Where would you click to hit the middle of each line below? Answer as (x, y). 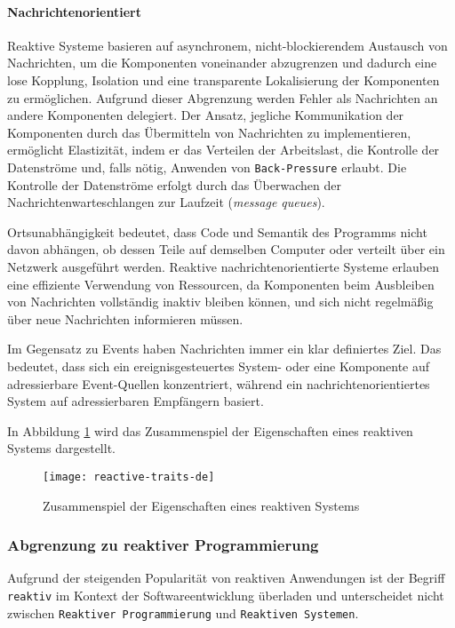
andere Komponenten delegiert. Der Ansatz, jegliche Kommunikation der (206, 115)
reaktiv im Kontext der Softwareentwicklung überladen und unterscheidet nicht (226, 595)
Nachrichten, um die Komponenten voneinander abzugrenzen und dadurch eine (222, 63)
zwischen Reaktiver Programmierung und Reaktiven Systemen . (183, 612)
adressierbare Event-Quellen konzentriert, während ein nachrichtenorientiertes (219, 383)
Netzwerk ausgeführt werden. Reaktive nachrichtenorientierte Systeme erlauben (223, 266)
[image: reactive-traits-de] (129, 477)
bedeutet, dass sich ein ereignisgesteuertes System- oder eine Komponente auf (219, 366)
